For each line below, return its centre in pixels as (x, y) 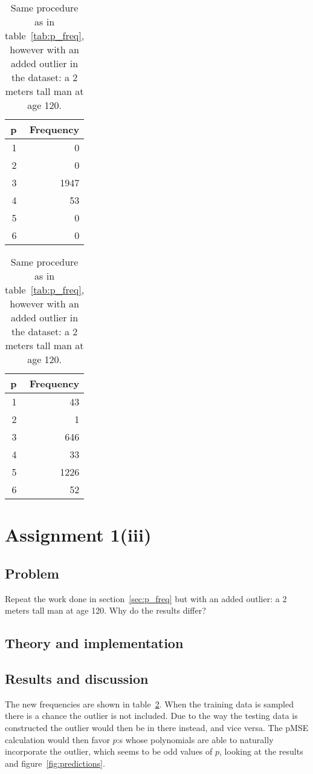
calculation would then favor (57, 739)
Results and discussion (77, 678)
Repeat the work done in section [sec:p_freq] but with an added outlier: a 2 (146, 598)
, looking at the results (261, 751)
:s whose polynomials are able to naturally (195, 739)
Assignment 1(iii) (78, 535)
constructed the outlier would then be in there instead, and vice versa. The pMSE (157, 727)
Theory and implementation (94, 643)
